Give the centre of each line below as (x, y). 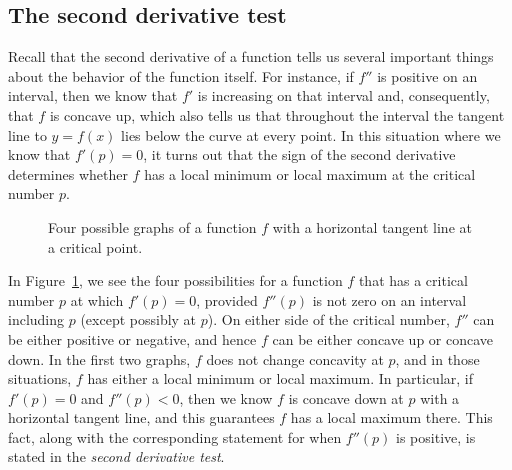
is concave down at (346, 397)
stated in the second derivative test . (116, 456)
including (36, 319)
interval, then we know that (93, 95)
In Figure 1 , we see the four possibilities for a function (175, 280)
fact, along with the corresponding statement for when (175, 436)
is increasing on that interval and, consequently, (343, 95)
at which (97, 299)
